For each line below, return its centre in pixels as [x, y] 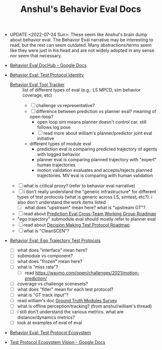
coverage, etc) [37, 95]
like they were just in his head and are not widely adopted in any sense [82, 50]
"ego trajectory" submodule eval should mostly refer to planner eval [86, 219]
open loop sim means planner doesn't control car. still [92, 122]
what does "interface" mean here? [52, 250]
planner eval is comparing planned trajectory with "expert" [97, 160]
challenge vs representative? [65, 106]
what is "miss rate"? [38, 267]
